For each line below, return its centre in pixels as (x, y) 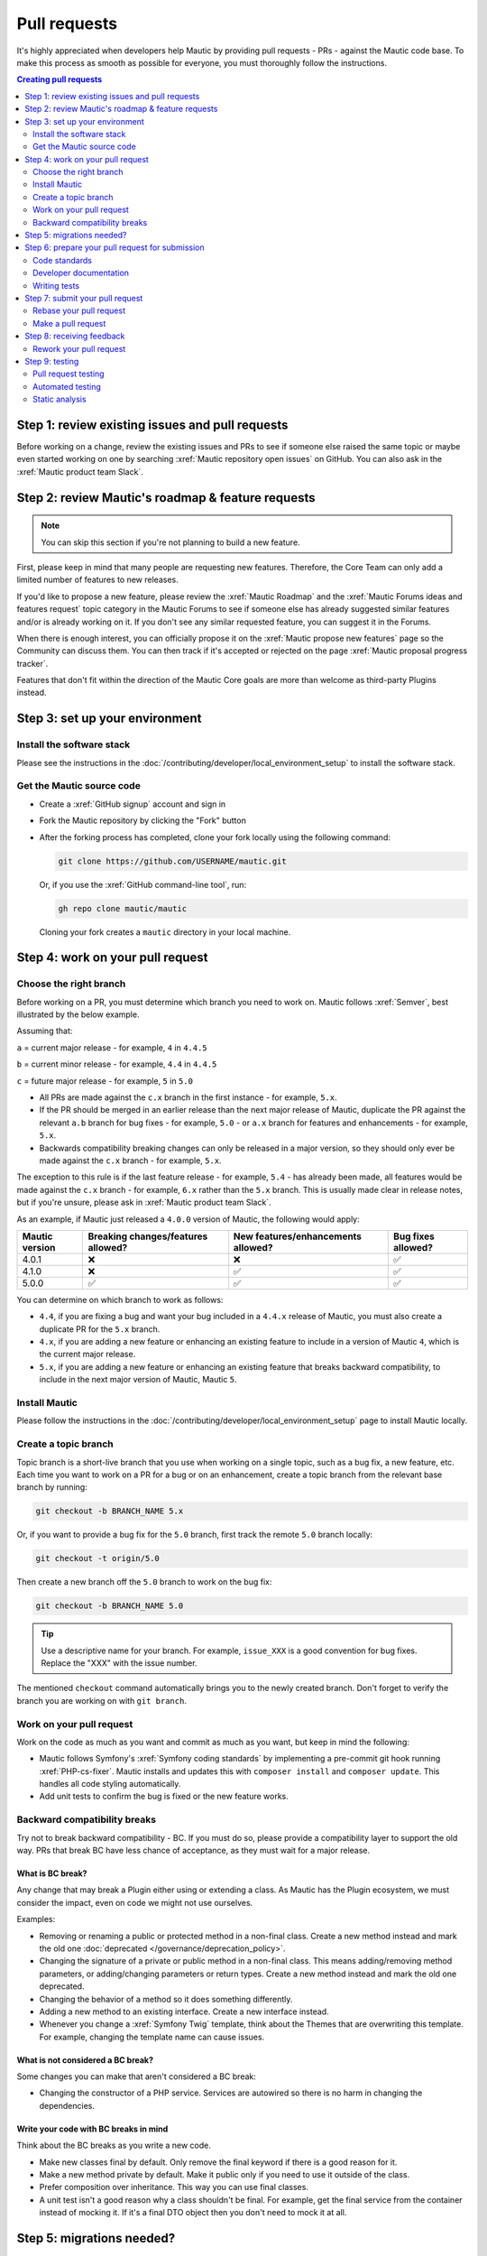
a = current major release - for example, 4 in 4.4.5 (112, 1048)
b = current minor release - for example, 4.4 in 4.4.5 (117, 1064)
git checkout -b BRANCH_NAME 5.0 (110, 1606)
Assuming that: (45, 1031)
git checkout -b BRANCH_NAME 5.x (110, 1511)
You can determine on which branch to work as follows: (120, 1299)
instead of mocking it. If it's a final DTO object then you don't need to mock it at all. (193, 2213)
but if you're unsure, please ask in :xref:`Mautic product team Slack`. (144, 1202)
